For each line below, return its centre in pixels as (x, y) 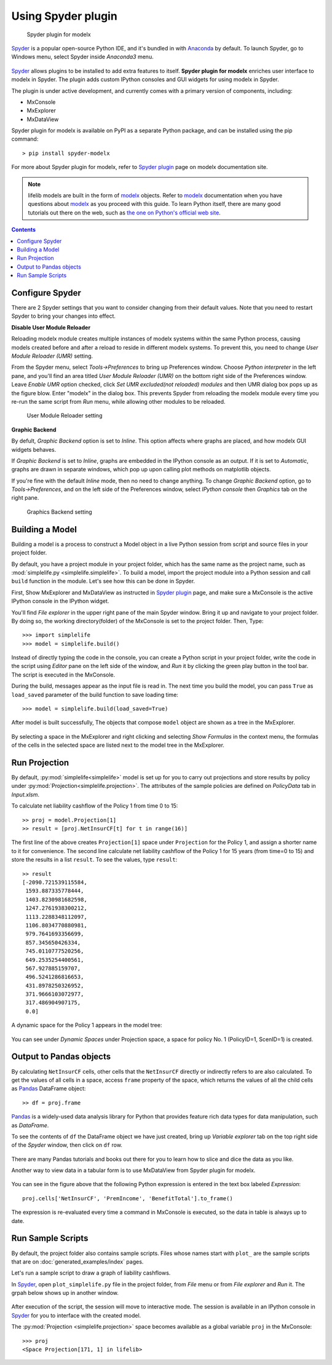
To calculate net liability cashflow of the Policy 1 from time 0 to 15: (95, 806)
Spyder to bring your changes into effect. (64, 316)
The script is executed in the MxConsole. (63, 675)
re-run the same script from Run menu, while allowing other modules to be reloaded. (118, 401)
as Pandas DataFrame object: (49, 1088)
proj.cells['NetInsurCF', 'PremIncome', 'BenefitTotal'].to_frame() (128, 1198)
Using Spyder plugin (65, 16)
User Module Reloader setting (65, 415)
